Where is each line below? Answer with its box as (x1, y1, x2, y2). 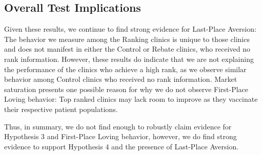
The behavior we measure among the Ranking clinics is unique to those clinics (4, 33, 250, 44)
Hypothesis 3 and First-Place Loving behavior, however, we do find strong (4, 131, 237, 142)
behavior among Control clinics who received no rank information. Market (4, 74, 237, 84)
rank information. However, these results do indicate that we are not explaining (4, 53, 254, 64)
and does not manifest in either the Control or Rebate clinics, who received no (4, 43, 251, 54)
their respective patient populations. (4, 103, 118, 114)
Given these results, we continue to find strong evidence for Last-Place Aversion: (4, 24, 256, 34)
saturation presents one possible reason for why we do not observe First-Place (4, 83, 249, 94)
